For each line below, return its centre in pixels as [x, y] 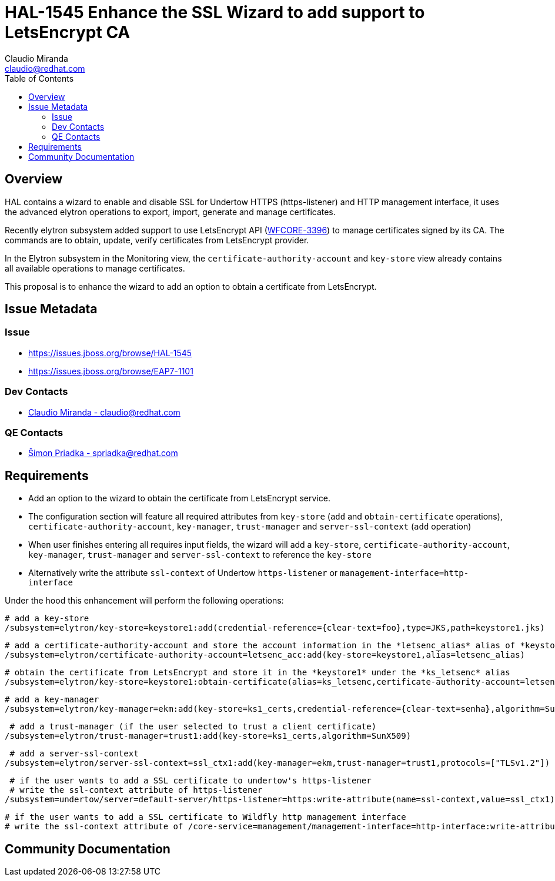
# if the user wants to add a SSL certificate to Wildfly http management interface [205, 817]
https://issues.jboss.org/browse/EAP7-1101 [111, 371]
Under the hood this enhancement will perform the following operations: [144, 601]
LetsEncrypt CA [68, 32]
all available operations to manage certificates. [95, 268]
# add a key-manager [52, 700]
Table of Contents [39, 78]
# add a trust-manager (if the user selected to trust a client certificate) [193, 727]
